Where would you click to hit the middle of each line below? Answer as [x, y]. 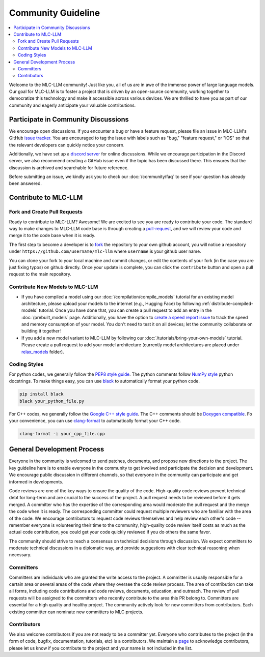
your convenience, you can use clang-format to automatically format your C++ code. [95, 420]
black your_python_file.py [52, 401]
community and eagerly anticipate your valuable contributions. [72, 105]
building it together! [41, 331]
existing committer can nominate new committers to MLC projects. [76, 612]
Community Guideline [54, 13]
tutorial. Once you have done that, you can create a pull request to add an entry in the [125, 310]
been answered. [25, 183]
